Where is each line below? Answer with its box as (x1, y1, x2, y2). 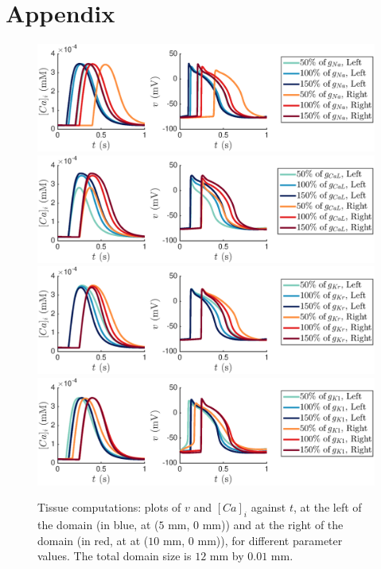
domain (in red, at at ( (37, 532, 149, 548)
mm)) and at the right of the (202, 516, 344, 533)
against (251, 499, 286, 516)
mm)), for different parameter (197, 532, 343, 548)
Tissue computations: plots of (37, 499, 181, 516)
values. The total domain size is (37, 547, 192, 564)
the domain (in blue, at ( (37, 516, 159, 533)
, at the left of (294, 499, 362, 516)
